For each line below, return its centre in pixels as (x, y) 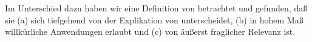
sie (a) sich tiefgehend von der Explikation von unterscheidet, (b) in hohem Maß (154, 19)
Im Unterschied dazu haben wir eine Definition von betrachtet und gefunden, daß (156, 8)
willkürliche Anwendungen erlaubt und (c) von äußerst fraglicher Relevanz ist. (150, 31)
